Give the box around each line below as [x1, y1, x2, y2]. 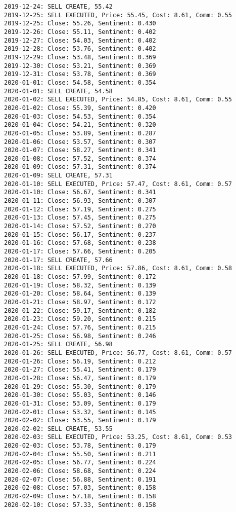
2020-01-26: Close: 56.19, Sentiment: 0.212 [4, 357, 156, 365]
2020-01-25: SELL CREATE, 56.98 [4, 341, 113, 348]
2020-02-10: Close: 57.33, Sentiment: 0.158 [4, 501, 156, 508]
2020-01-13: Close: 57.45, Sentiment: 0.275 [4, 214, 156, 222]
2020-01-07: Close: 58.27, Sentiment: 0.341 [4, 147, 156, 154]
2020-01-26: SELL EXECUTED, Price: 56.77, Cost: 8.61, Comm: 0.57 [4, 349, 232, 356]
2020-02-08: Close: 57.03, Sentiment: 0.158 [4, 484, 156, 492]
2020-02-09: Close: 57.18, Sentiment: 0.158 [4, 493, 156, 500]
